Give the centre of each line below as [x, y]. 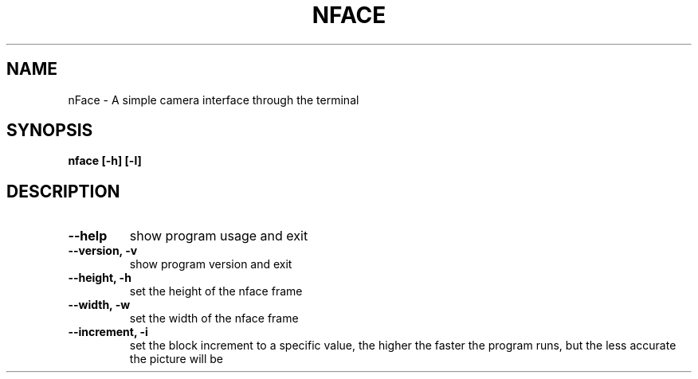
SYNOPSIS [50, 131]
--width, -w [99, 305]
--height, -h [100, 278]
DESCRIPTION [63, 191]
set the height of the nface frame [216, 291]
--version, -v [103, 251]
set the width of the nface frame [214, 318]
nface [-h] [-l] [105, 161]
